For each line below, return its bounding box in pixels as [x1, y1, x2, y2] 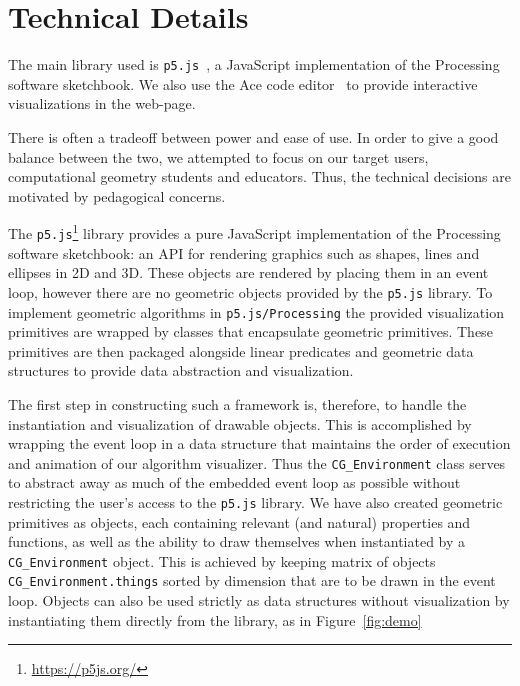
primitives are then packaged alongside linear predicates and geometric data [8, 340, 474, 361]
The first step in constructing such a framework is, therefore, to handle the [8, 393, 467, 414]
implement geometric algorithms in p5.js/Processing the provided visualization [8, 301, 504, 322]
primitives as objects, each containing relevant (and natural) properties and [8, 511, 471, 532]
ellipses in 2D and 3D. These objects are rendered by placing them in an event [8, 262, 489, 283]
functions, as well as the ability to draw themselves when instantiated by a [8, 531, 466, 552]
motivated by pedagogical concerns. [8, 185, 226, 206]
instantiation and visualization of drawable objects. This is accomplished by [8, 413, 472, 434]
